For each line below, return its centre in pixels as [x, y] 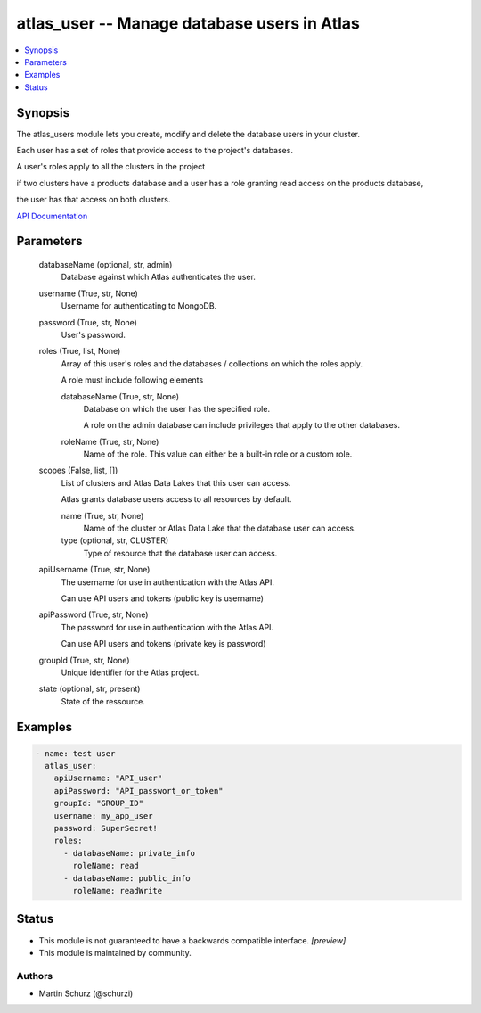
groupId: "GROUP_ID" [99, 803]
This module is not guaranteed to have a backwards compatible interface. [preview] [192, 940]
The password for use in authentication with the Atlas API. [167, 627]
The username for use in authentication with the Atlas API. [168, 582]
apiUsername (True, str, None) [94, 570]
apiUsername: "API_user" [108, 778]
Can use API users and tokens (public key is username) [163, 598]
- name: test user [75, 753]
